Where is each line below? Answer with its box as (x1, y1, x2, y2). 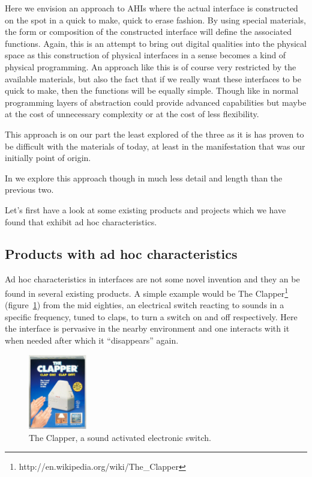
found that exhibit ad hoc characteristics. (5, 215, 157, 228)
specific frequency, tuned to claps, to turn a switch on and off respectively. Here (5, 310, 298, 323)
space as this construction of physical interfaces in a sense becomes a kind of (5, 49, 286, 61)
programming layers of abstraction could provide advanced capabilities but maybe (5, 96, 307, 108)
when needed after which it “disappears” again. (5, 333, 179, 346)
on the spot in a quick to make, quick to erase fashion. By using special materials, (5, 13, 306, 26)
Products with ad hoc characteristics (5, 245, 238, 263)
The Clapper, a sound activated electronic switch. (29, 431, 211, 443)
